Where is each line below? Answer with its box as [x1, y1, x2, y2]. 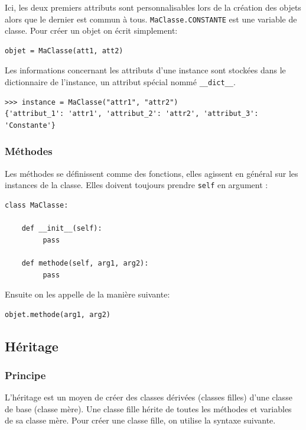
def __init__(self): [21, 224, 102, 233]
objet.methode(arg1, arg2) [5, 310, 110, 319]
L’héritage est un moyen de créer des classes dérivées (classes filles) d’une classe [5, 391, 292, 403]
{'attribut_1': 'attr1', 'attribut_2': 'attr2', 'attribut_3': [5, 109, 259, 118]
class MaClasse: [5, 201, 69, 209]
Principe [5, 367, 46, 382]
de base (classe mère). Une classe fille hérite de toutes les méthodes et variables [5, 402, 292, 415]
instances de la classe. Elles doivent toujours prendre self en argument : [5, 179, 268, 191]
